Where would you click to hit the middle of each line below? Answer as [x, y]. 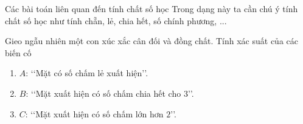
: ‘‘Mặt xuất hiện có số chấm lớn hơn [94, 113]
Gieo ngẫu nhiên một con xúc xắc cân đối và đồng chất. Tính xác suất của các [151, 41]
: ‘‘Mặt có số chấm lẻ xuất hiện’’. [87, 73]
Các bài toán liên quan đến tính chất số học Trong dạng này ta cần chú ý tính [151, 8]
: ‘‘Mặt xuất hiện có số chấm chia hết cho [103, 93]
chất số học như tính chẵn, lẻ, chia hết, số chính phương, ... [116, 20]
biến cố [18, 52]
